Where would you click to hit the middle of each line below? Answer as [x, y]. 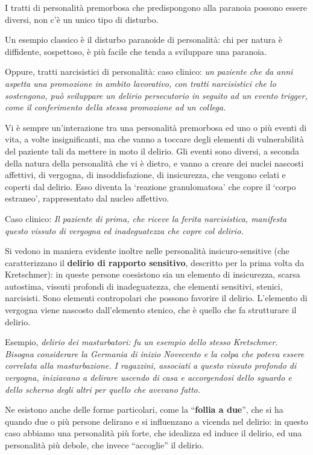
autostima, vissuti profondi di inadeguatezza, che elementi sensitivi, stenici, [144, 286]
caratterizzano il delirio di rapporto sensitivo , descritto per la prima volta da [155, 262]
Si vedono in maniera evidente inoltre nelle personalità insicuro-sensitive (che [147, 251]
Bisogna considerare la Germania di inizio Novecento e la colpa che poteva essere [155, 353]
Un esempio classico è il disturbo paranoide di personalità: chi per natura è [144, 40]
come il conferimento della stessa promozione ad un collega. [115, 107]
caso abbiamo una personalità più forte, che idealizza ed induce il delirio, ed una [153, 433]
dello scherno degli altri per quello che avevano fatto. [103, 389]
